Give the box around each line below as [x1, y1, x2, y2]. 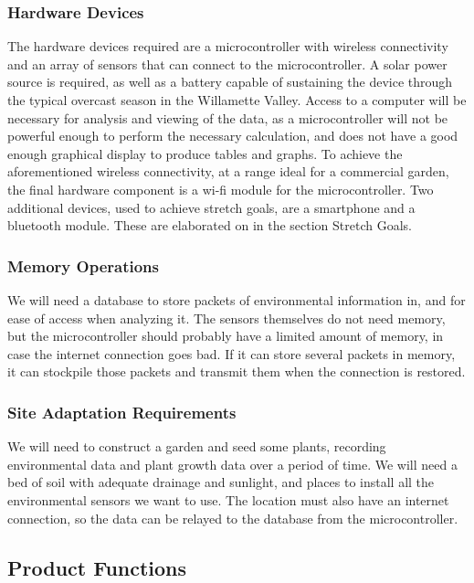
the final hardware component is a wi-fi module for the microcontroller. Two [7, 179, 434, 198]
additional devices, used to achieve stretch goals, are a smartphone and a [7, 197, 416, 217]
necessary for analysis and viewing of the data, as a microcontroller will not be [7, 108, 448, 127]
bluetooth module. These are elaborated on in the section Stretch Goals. [7, 216, 413, 235]
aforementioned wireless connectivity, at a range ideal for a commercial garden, [7, 162, 449, 181]
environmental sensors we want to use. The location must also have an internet [7, 490, 449, 509]
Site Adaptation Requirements [7, 400, 237, 423]
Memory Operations [7, 254, 159, 277]
